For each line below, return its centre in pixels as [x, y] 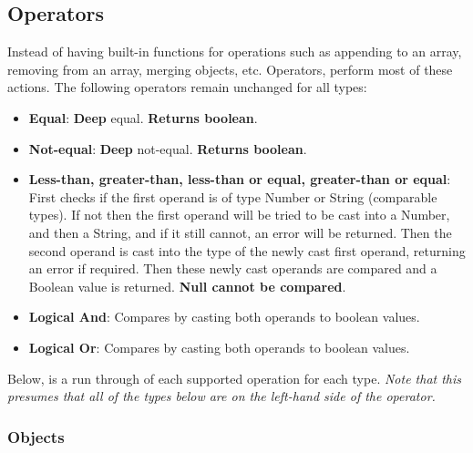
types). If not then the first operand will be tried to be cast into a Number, [239, 215]
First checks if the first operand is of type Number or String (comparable [233, 196]
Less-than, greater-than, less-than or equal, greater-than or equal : [240, 179]
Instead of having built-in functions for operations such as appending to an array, [235, 51]
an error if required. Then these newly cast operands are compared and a [233, 268]
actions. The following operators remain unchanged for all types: [187, 87]
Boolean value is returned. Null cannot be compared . [187, 286]
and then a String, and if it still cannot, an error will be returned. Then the [240, 232]
